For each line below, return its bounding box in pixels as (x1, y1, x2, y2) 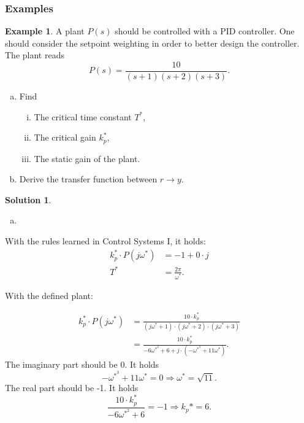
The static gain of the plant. (34, 152, 140, 165)
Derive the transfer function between (19, 173, 158, 185)
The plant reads (5, 49, 64, 61)
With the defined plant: (5, 289, 93, 301)
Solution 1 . (5, 193, 51, 206)
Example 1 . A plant (5, 25, 85, 37)
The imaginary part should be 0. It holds (5, 358, 159, 371)
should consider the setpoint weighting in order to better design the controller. (5, 36, 300, 49)
